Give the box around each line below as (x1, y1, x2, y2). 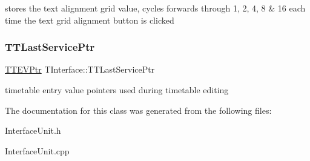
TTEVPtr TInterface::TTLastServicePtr (5, 63, 155, 76)
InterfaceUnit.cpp (5, 144, 70, 157)
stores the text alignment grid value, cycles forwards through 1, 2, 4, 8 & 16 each (5, 2, 306, 14)
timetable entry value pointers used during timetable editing (5, 84, 229, 96)
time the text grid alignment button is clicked (5, 13, 174, 26)
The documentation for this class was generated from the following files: (5, 103, 272, 116)
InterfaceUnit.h (5, 124, 61, 137)
